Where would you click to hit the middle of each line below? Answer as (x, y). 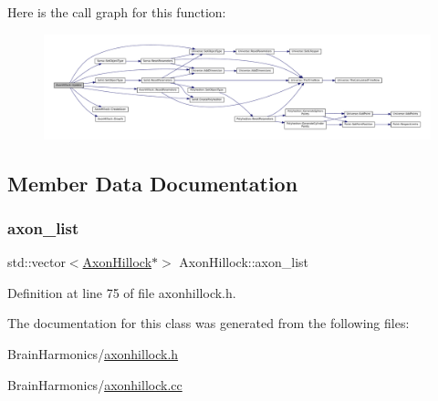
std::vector (36, 262)
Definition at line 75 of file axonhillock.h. (122, 292)
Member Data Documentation (153, 183)
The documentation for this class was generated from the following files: (209, 323)
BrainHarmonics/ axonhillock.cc (95, 384)
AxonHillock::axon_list (244, 262)
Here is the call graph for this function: (117, 12)
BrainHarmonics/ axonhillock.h (93, 354)
